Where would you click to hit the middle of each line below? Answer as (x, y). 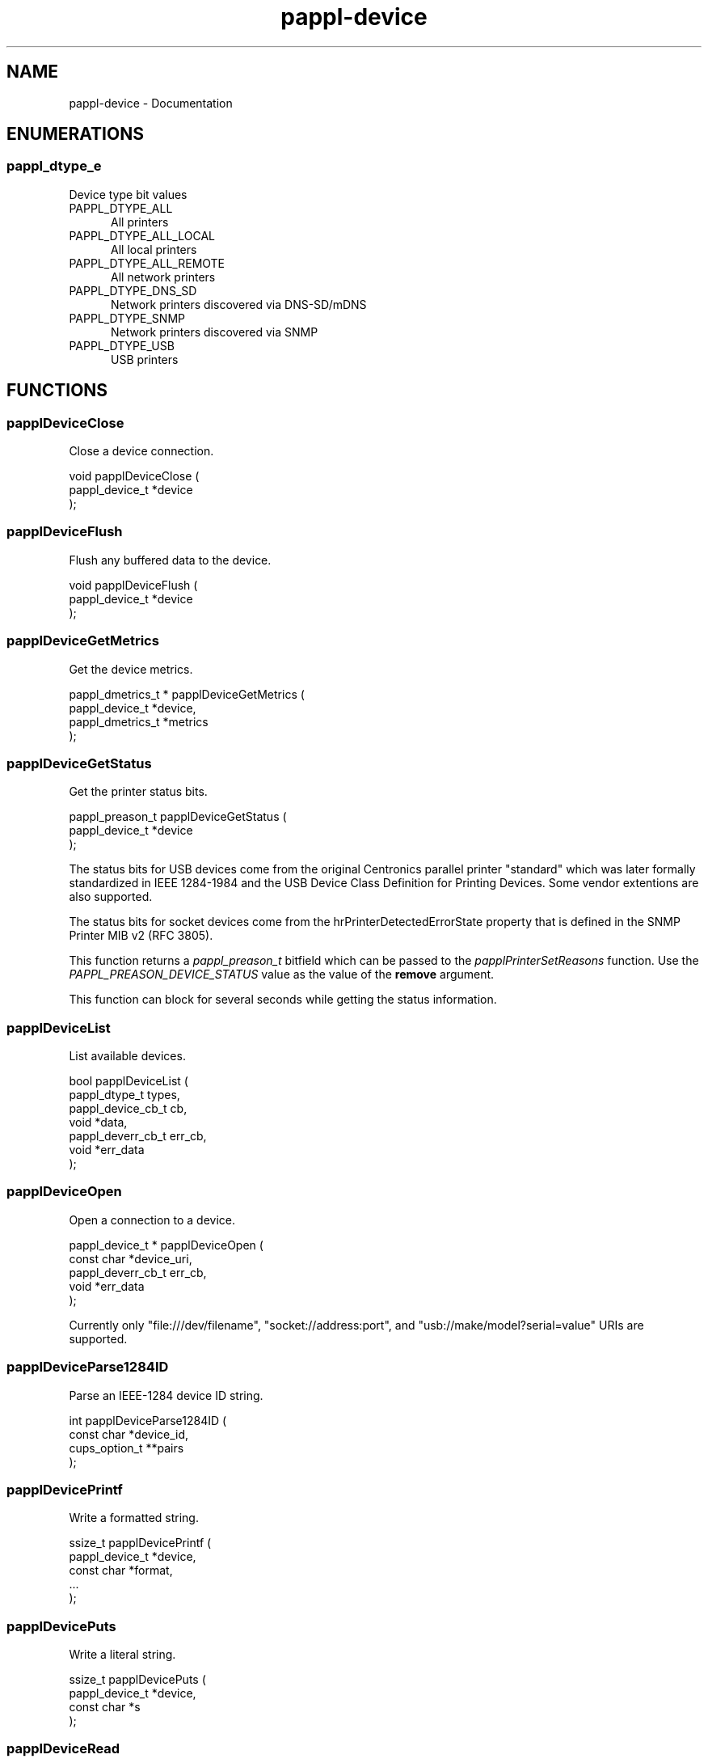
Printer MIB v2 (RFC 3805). (141, 936)
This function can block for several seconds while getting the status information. (283, 1000)
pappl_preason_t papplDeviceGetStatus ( (178, 817)
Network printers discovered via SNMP (215, 332)
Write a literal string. (122, 1655)
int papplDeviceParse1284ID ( (148, 1420)
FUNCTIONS (57, 391)
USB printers (145, 359)
